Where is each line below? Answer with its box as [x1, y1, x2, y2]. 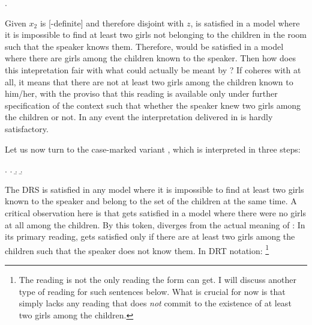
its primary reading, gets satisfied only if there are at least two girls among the [5, 230, 295, 243]
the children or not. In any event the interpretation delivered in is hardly [5, 111, 273, 123]
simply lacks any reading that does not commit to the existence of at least [19, 297, 292, 309]
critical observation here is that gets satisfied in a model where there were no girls [5, 206, 306, 219]
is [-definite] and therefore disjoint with [40, 16, 184, 29]
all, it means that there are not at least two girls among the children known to [5, 75, 293, 88]
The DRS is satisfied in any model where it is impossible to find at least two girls [5, 183, 304, 195]
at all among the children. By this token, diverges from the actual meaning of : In [5, 218, 305, 231]
